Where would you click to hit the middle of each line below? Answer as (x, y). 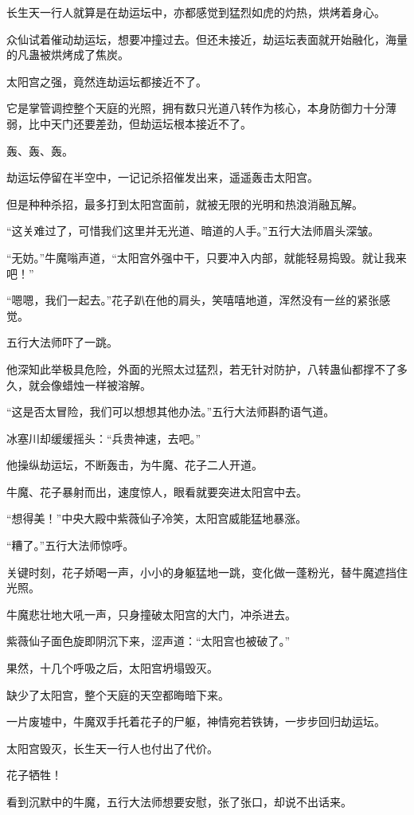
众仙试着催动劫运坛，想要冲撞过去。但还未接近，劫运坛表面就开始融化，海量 (207, 39)
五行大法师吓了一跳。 (62, 342)
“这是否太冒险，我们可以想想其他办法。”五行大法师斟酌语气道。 (171, 411)
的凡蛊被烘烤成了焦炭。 (68, 55)
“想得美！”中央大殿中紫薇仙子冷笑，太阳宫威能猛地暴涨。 (157, 518)
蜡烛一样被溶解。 (106, 384)
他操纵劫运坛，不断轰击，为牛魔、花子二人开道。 (135, 465)
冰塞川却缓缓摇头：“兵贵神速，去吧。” (104, 438)
